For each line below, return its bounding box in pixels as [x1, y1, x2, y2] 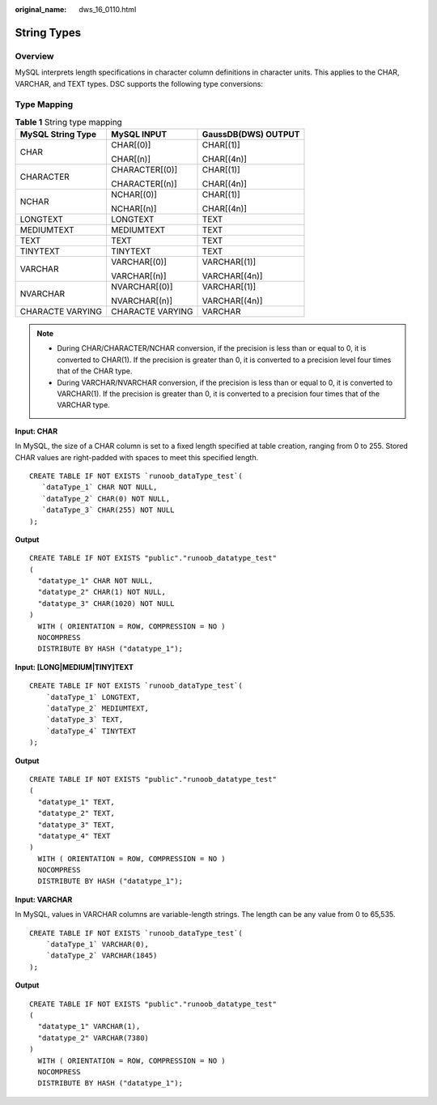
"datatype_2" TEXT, [37, 808, 115, 818]
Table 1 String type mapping [15, 116, 123, 127]
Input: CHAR [15, 426, 58, 436]
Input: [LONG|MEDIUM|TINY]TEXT [15, 662, 134, 672]
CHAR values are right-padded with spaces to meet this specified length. [15, 452, 259, 462]
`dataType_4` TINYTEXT [45, 726, 137, 736]
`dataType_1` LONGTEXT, [45, 693, 141, 702]
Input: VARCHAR [15, 894, 73, 904]
